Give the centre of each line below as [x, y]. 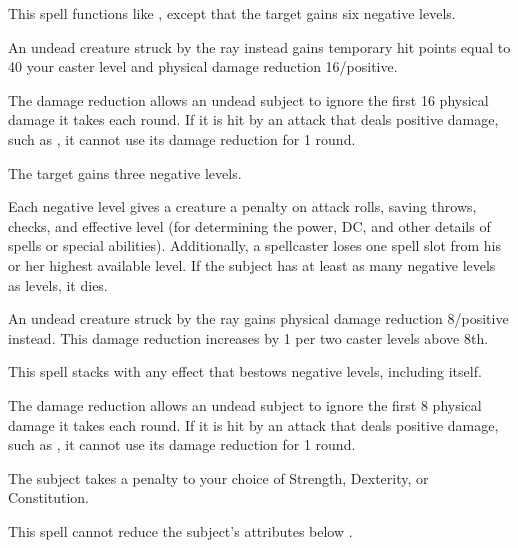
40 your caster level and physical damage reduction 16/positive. [203, 66]
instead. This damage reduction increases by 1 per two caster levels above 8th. [248, 337]
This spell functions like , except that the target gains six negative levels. [232, 13]
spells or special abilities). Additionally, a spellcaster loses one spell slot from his [254, 245]
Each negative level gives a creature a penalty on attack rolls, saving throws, [242, 206]
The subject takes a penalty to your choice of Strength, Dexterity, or [218, 477]
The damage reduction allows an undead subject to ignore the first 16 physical [248, 99]
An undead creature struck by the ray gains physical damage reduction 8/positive [258, 318]
